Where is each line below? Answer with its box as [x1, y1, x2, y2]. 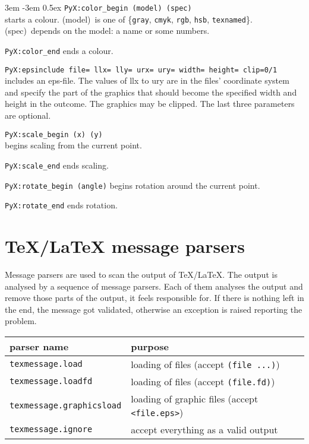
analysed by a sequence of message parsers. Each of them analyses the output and [5, 280, 303, 292]
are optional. [5, 109, 51, 121]
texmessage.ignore [10, 424, 93, 435]
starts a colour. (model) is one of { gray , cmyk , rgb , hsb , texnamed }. [5, 12, 253, 25]
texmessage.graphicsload [10, 400, 122, 410]
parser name [10, 339, 69, 353]
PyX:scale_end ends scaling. [5, 158, 109, 171]
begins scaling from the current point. [5, 139, 142, 151]
